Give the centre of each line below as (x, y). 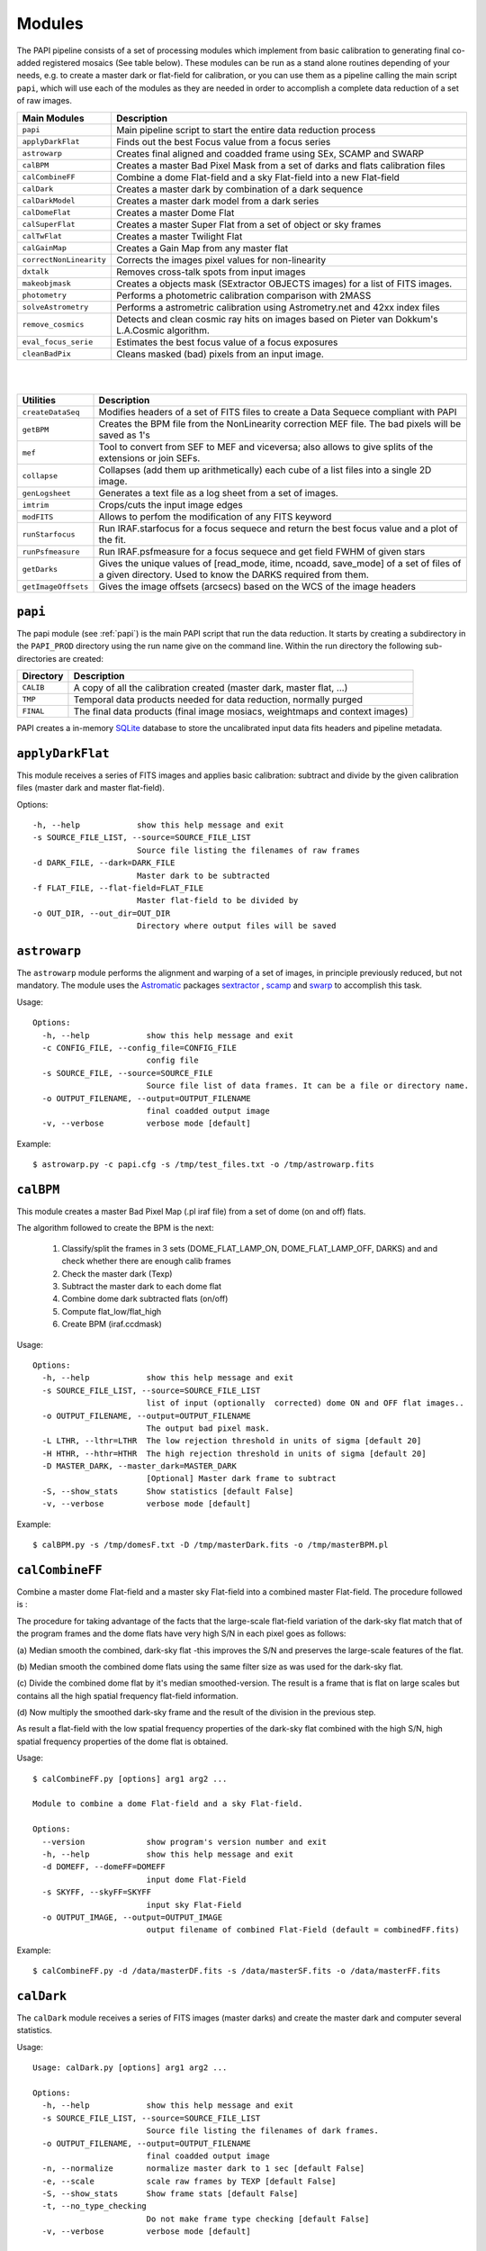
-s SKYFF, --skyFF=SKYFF (97, 1892)
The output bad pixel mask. (208, 1428)
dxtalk (36, 271)
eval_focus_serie (58, 342)
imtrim (36, 505)
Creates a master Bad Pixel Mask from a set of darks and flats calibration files (280, 165)
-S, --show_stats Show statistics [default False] (168, 1491)
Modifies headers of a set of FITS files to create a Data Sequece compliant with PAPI (278, 412)
